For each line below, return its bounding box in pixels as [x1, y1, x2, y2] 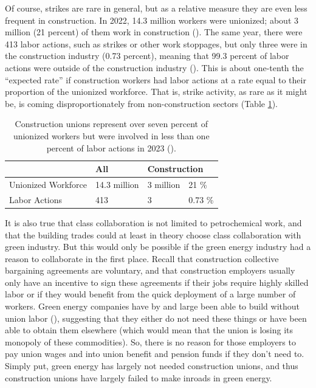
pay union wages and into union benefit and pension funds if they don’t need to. [5, 347, 304, 360]
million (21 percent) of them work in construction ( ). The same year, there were [5, 26, 303, 38]
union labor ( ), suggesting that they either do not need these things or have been [5, 311, 307, 324]
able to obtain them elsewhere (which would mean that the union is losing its [5, 324, 293, 336]
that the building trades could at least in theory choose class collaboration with [5, 228, 301, 241]
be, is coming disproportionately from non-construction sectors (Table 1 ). [5, 97, 278, 109]
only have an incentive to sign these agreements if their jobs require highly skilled [5, 275, 309, 288]
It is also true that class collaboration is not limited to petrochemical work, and [5, 216, 302, 229]
